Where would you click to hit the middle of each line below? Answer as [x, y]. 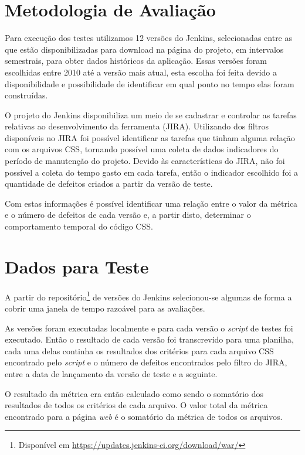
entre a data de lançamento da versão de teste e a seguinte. [111, 373]
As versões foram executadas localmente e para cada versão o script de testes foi [149, 328]
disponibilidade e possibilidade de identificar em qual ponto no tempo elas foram [150, 83]
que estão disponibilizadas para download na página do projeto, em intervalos [144, 49]
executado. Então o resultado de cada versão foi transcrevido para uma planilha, [149, 339]
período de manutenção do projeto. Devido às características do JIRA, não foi [145, 161]
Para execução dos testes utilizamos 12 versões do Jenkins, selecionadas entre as [149, 38]
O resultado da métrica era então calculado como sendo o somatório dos [134, 393]
